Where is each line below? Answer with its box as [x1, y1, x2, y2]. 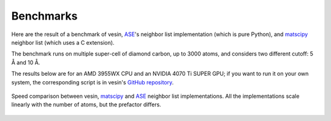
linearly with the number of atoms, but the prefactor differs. [11, 101, 162, 108]
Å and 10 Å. [11, 59, 40, 66]
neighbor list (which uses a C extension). [11, 38, 115, 46]
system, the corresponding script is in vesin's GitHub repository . [11, 78, 174, 86]
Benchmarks [11, 9, 78, 23]
